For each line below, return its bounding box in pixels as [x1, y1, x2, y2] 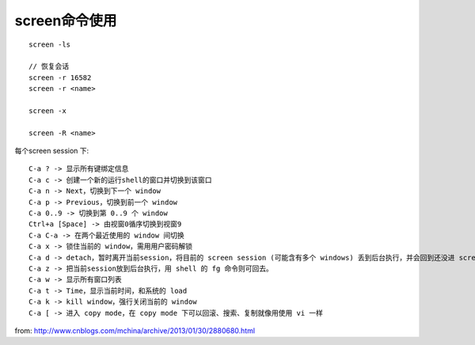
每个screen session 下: [14, 146, 89, 156]
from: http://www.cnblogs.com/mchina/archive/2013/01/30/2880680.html [14, 325, 256, 336]
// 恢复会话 [28, 62, 70, 71]
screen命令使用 [14, 12, 117, 29]
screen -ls [28, 40, 71, 49]
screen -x [28, 106, 66, 115]
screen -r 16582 [28, 73, 92, 82]
